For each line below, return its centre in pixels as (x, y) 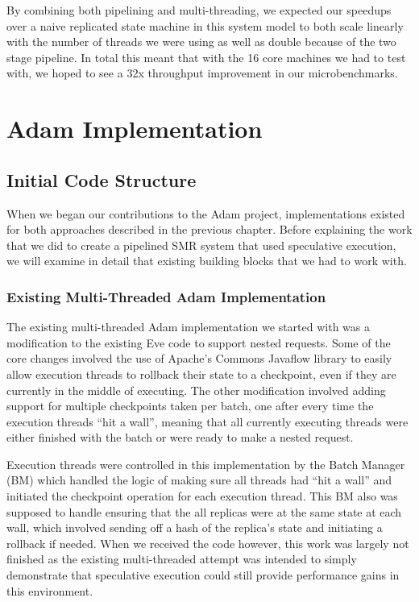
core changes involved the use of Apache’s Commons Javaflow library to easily (199, 358)
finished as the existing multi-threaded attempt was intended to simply (182, 559)
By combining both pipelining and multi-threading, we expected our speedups (199, 10)
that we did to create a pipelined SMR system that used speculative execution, (201, 245)
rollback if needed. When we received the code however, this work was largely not (208, 543)
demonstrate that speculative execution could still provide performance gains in (203, 575)
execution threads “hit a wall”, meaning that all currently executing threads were (207, 421)
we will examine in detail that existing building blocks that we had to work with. (207, 261)
